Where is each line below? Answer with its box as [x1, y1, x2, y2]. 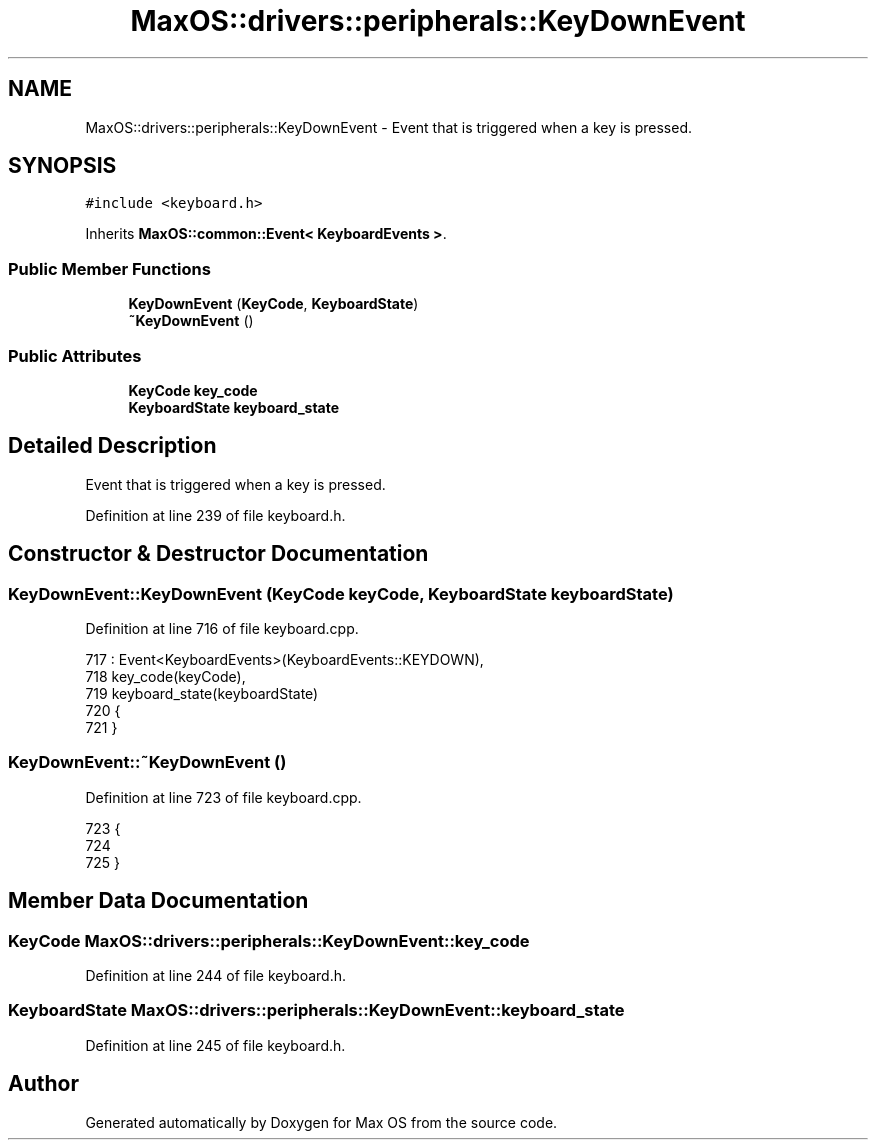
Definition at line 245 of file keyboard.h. [85, 1036, 346, 1054]
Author [8, 1071, 79, 1097]
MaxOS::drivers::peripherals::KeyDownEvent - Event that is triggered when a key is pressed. [85, 118, 693, 136]
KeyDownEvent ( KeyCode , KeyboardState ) [128, 295, 419, 313]
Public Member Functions [8, 258, 211, 279]
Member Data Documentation [8, 888, 309, 914]
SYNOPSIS [8, 153, 117, 179]
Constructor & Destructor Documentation [8, 541, 429, 567]
